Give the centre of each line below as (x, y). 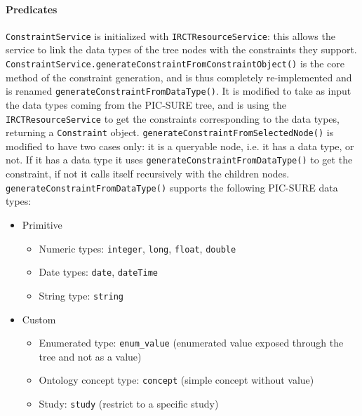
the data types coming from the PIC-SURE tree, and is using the (146, 104)
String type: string (81, 295)
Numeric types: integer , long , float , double (138, 248)
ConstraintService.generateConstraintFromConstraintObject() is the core (175, 63)
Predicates (32, 9)
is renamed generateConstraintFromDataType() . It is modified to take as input (179, 91)
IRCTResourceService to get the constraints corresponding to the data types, (173, 118)
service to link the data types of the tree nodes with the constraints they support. (181, 49)
